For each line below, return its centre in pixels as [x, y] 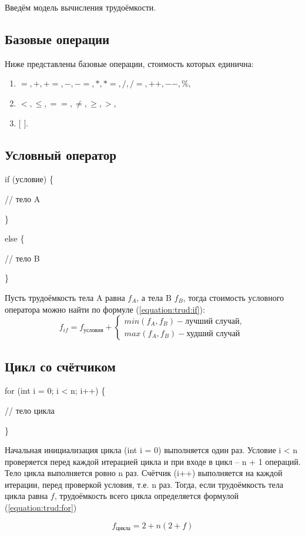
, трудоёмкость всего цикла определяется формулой [147, 496]
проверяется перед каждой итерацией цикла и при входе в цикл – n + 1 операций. [153, 461]
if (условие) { [29, 179]
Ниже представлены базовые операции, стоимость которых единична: [129, 63]
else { [15, 238]
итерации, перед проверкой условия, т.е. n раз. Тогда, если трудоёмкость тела [144, 484]
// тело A [23, 198]
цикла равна [26, 496]
